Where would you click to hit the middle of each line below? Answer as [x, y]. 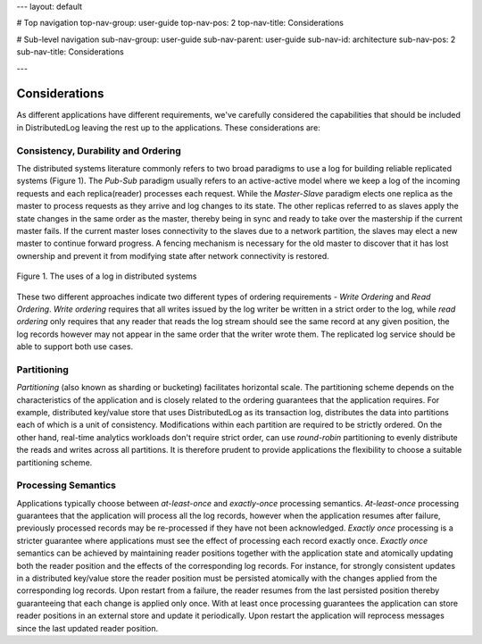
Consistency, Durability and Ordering [99, 150]
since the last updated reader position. [87, 628]
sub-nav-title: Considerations [71, 52]
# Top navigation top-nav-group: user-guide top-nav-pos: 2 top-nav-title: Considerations [180, 23]
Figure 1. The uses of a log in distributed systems [107, 276]
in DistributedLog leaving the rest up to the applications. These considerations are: [168, 127]
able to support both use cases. [75, 347]
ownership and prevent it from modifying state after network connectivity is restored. [173, 255]
